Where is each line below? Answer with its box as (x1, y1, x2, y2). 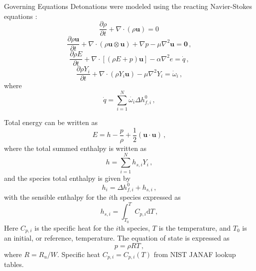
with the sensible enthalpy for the (4, 192, 107, 202)
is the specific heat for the (34, 222, 114, 233)
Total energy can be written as (4, 117, 98, 128)
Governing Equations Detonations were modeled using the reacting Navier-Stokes (4, 1, 252, 11)
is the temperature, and (158, 222, 231, 233)
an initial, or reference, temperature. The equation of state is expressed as (4, 233, 230, 243)
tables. (4, 259, 24, 270)
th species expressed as (111, 192, 181, 202)
